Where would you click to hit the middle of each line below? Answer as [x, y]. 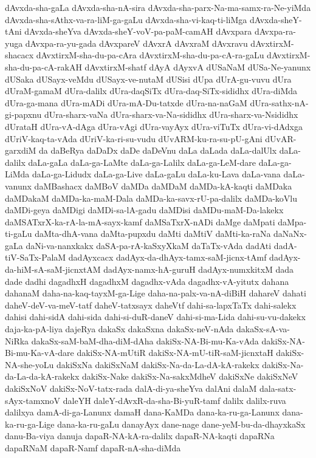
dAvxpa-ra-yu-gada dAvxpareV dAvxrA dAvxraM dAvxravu [136, 43]
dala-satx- [278, 388]
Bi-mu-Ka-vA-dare [39, 353]
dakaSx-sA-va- [263, 329]
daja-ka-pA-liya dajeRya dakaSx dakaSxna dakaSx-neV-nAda [119, 329]
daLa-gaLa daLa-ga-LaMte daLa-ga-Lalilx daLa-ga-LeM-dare [142, 162]
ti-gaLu [19, 234]
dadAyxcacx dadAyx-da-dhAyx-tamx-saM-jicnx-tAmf [167, 257]
